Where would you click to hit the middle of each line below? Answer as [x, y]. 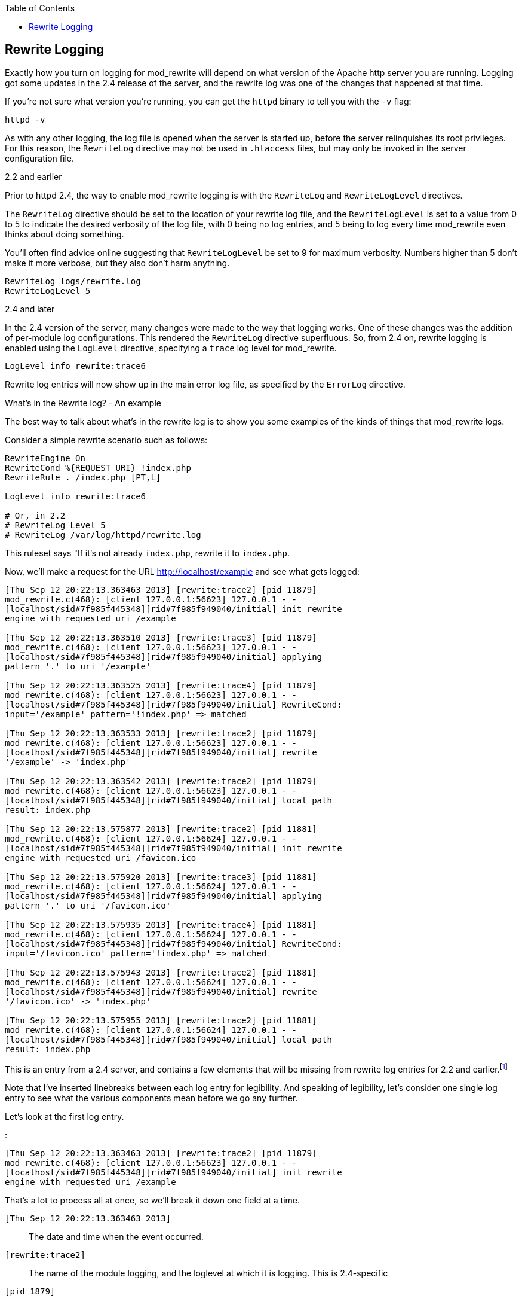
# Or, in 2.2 [35, 515]
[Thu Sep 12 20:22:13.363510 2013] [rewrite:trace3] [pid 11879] [161, 637]
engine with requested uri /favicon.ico [101, 857]
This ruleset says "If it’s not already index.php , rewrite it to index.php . [147, 553]
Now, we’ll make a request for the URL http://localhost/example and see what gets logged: [182, 571]
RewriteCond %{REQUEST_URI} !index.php [98, 467]
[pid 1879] [30, 1291]
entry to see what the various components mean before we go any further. [151, 1098]
